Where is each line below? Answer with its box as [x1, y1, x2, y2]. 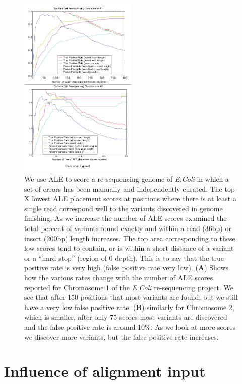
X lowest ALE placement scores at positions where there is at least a [24, 193, 236, 204]
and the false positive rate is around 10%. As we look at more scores [24, 321, 236, 332]
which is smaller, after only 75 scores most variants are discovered [24, 312, 227, 322]
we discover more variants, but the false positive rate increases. [24, 331, 219, 342]
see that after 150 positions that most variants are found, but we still [24, 292, 238, 302]
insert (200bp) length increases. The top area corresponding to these [24, 233, 235, 243]
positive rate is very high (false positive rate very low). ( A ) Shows [24, 262, 229, 273]
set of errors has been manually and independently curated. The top [24, 183, 235, 194]
